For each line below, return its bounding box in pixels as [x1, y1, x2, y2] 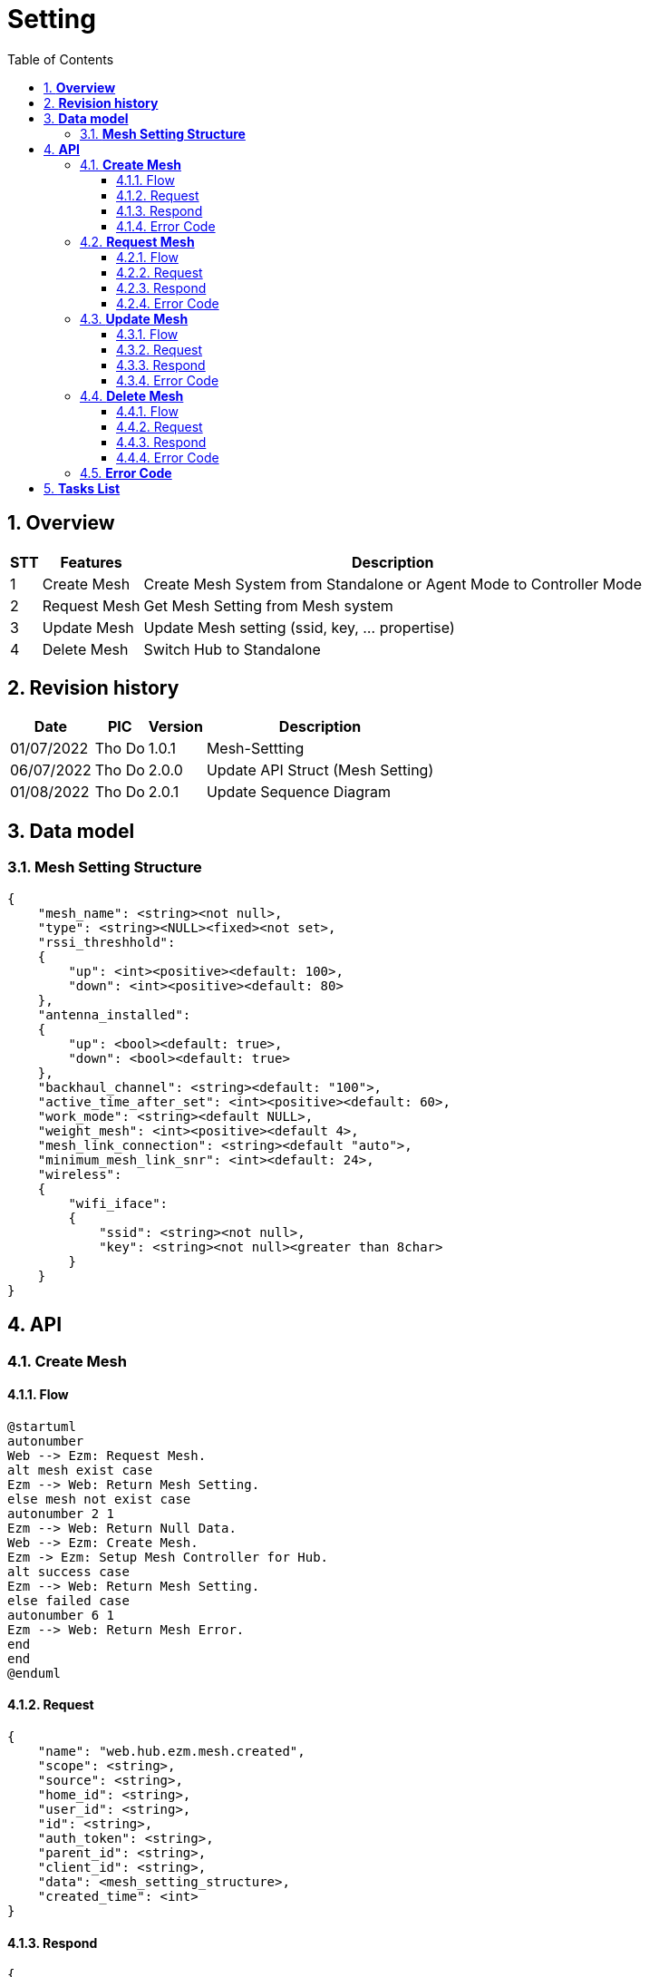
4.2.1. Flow [116, 248, 179, 265]
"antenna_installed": [37, 1007, 191, 1022]
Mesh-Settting [206, 739, 305, 758]
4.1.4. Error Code [116, 218, 216, 234]
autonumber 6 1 [7, 1607, 115, 1622]
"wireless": [37, 1166, 122, 1182]
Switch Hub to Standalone [143, 639, 321, 658]
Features [60, 552, 122, 571]
